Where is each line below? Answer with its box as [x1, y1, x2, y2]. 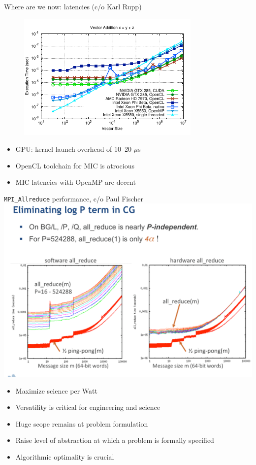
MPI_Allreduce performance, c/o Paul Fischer [4, 193, 144, 203]
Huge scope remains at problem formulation [15, 418, 148, 429]
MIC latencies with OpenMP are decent [15, 177, 136, 187]
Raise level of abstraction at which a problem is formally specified [15, 435, 214, 445]
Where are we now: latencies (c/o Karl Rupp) [4, 1, 142, 11]
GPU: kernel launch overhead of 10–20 [15, 144, 132, 154]
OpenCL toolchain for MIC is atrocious [15, 160, 134, 170]
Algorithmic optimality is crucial [15, 451, 114, 462]
